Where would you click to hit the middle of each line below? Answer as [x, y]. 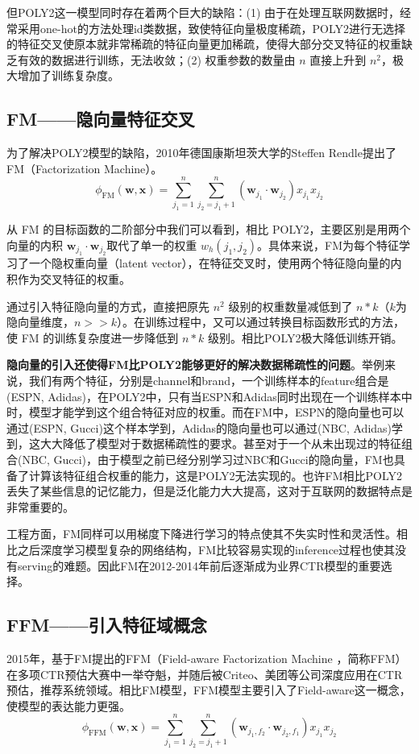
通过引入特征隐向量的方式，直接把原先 [108, 306]
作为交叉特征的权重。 [74, 279]
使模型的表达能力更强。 [68, 705]
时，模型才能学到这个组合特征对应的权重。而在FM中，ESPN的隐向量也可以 [205, 412]
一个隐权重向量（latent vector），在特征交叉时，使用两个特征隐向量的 [209, 263]
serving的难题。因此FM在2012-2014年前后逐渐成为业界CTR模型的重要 [199, 565]
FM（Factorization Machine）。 [85, 168]
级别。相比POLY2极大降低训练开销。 [305, 337]
